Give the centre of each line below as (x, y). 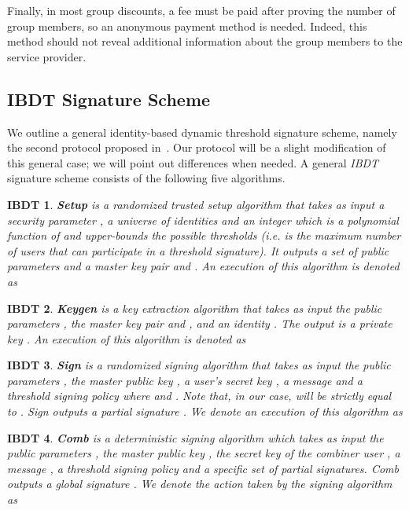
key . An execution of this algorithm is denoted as (127, 338)
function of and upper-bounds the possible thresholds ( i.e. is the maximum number (204, 235)
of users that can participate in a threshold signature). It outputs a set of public (198, 250)
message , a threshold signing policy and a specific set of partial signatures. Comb (203, 468)
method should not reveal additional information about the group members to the (205, 41)
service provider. (47, 56)
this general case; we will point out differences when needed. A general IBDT (193, 162)
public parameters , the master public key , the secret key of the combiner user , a (204, 453)
